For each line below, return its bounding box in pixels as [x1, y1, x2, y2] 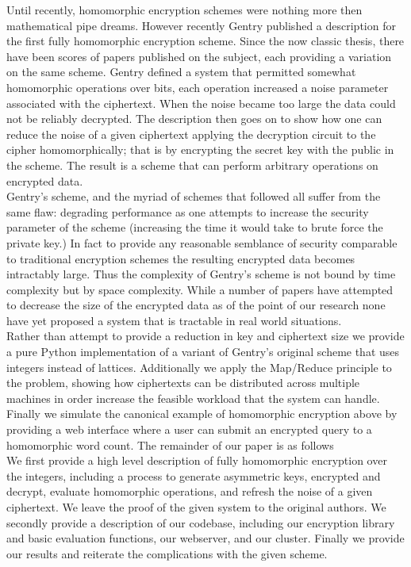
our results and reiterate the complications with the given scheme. [6, 545, 328, 561]
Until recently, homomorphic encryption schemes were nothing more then [6, 2, 363, 17]
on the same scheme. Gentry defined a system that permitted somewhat [6, 63, 356, 80]
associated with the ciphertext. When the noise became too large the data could [6, 94, 396, 111]
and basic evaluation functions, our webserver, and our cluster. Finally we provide [6, 530, 405, 546]
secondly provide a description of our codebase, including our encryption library [6, 514, 395, 531]
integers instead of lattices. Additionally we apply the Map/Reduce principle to [6, 358, 392, 375]
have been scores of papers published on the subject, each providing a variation [6, 48, 392, 64]
